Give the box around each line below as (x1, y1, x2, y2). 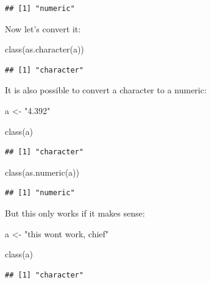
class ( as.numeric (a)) (5, 165, 79, 178)
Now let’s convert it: (5, 22, 81, 35)
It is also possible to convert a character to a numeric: (5, 84, 207, 96)
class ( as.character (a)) (5, 43, 84, 56)
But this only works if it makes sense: (5, 206, 145, 219)
